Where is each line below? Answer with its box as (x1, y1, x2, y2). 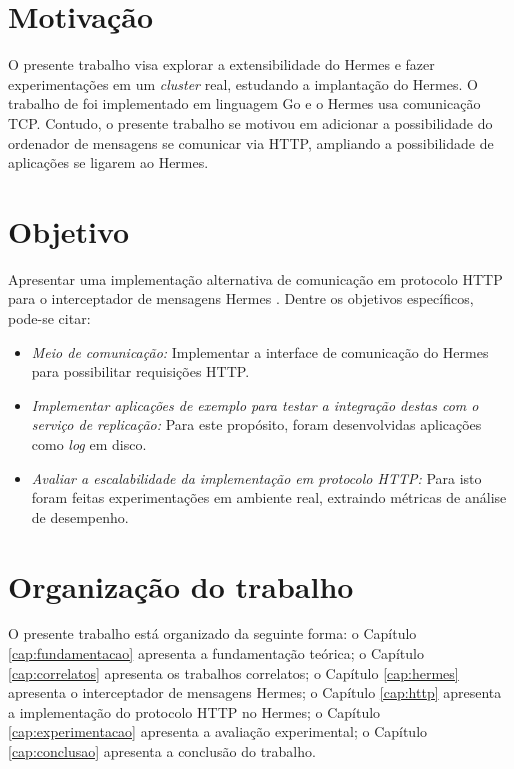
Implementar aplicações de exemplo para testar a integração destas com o (31, 394, 479, 415)
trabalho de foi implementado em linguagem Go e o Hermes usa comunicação (8, 93, 481, 114)
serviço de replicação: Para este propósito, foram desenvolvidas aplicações (31, 414, 482, 435)
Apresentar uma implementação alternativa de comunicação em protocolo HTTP (8, 268, 503, 289)
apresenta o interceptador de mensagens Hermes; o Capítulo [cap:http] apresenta (8, 682, 502, 703)
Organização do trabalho (8, 565, 354, 606)
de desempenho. (31, 506, 129, 527)
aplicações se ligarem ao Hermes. (8, 152, 209, 173)
